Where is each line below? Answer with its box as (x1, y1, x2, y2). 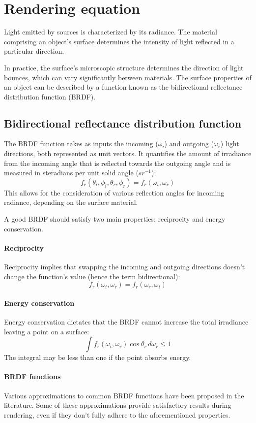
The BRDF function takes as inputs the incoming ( (4, 138, 158, 149)
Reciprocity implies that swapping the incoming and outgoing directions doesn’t (4, 261, 245, 272)
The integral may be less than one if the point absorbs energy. (4, 352, 191, 362)
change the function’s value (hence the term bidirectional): (4, 271, 180, 281)
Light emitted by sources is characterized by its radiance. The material (4, 27, 217, 37)
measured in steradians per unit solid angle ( (4, 167, 139, 178)
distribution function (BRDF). (4, 91, 96, 101)
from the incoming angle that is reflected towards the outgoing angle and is (4, 158, 231, 168)
